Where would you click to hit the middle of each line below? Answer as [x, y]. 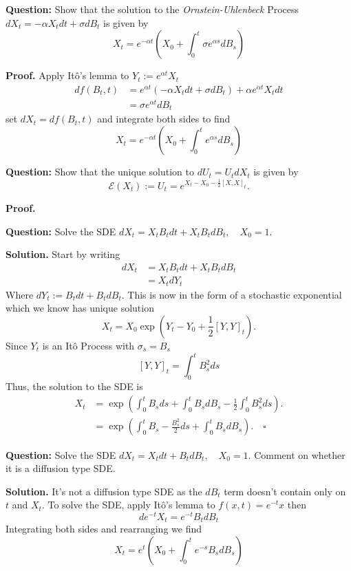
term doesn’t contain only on [285, 491]
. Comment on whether [297, 454]
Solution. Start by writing [63, 254]
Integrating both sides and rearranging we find [104, 529]
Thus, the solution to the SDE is [74, 386]
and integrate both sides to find [164, 119]
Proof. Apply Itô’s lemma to [67, 75]
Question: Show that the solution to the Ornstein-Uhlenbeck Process [152, 9]
